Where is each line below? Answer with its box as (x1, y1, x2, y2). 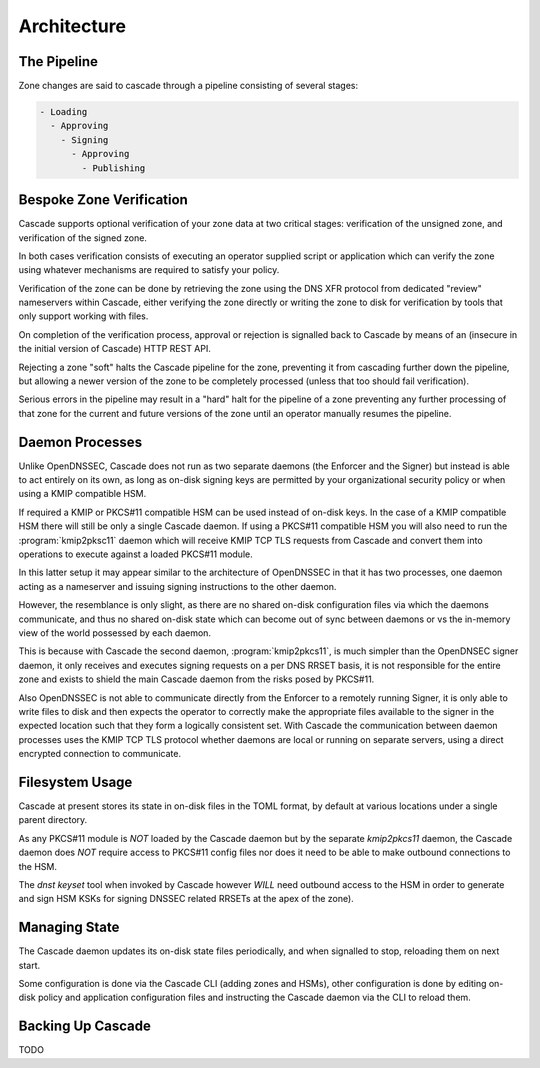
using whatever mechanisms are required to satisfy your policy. (18, 264, 280, 276)
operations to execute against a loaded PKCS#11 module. (18, 548, 254, 560)
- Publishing (81, 162, 146, 174)
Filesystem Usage (18, 773, 133, 790)
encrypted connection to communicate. (18, 748, 182, 760)
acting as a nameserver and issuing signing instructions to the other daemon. (18, 580, 337, 592)
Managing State (18, 919, 120, 936)
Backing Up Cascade (18, 1018, 152, 1035)
